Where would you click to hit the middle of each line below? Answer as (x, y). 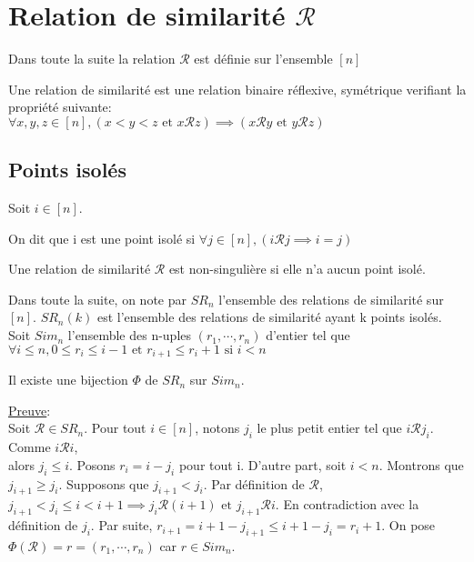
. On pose (408, 525)
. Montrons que (421, 464)
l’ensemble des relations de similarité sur (331, 299)
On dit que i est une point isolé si (102, 238)
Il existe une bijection (68, 380)
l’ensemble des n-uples (130, 335)
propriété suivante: (60, 107)
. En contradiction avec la (347, 504)
